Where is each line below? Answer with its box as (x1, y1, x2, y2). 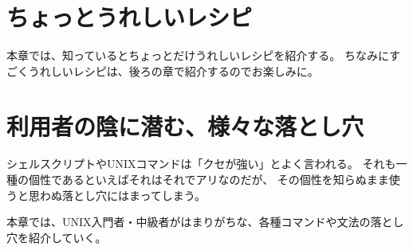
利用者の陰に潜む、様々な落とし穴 (6, 109, 364, 142)
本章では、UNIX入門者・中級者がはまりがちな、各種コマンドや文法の (6, 213, 371, 230)
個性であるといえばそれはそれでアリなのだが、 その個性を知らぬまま (28, 171, 389, 188)
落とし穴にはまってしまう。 (61, 186, 206, 203)
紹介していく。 (28, 229, 107, 245)
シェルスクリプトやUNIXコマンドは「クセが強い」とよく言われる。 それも (6, 155, 396, 172)
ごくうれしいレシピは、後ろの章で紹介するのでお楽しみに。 (6, 62, 319, 79)
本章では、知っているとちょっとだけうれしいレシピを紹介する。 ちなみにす (6, 47, 401, 64)
